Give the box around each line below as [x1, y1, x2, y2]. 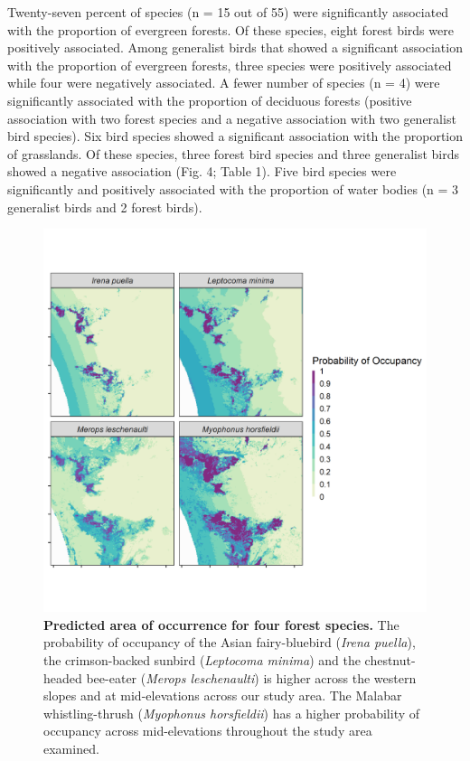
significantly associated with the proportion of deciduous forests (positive [7, 90, 412, 109]
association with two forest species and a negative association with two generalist [7, 108, 456, 127]
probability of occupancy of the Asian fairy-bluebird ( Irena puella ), [43, 633, 416, 652]
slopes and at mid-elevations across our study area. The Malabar [43, 686, 402, 705]
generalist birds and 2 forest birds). [7, 197, 202, 216]
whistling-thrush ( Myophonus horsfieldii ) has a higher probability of [43, 703, 420, 722]
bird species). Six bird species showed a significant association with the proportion [7, 127, 464, 146]
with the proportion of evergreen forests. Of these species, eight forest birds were [7, 20, 454, 39]
